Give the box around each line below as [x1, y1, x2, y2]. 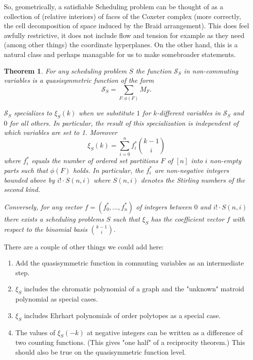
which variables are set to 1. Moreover [4, 127, 117, 137]
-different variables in [157, 108, 221, 118]
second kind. [4, 184, 40, 194]
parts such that [4, 165, 48, 175]
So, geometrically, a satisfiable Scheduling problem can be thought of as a [4, 1, 223, 11]
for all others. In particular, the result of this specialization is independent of [10, 117, 239, 128]
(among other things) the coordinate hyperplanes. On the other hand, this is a [4, 39, 238, 50]
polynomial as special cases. [15, 294, 98, 304]
